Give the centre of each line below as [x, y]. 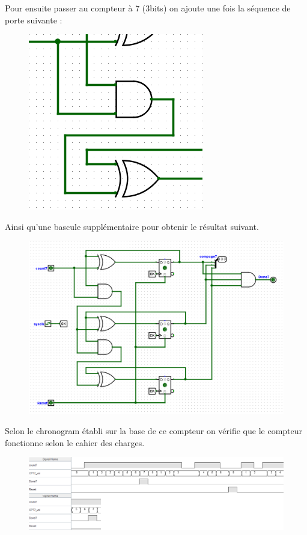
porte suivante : [34, 20]
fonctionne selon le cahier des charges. [75, 442]
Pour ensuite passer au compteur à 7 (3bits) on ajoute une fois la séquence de [148, 8]
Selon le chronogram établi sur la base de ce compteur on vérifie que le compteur [154, 431]
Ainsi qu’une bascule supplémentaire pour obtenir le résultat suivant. [132, 226]
